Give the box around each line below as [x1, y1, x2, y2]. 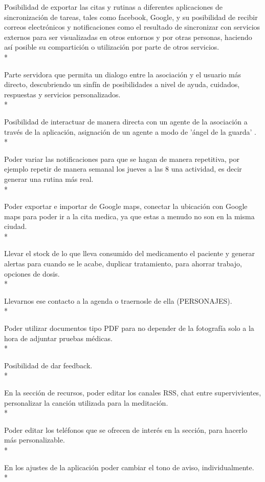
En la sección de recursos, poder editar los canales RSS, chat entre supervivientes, [4, 387, 261, 397]
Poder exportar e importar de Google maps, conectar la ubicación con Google [4, 201, 248, 212]
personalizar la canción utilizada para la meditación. [4, 397, 168, 408]
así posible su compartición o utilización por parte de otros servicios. [4, 41, 219, 52]
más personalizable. [4, 434, 65, 445]
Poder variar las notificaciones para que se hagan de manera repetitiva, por [4, 153, 239, 164]
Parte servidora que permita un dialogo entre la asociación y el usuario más [4, 69, 241, 79]
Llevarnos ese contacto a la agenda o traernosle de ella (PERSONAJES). [4, 295, 232, 306]
